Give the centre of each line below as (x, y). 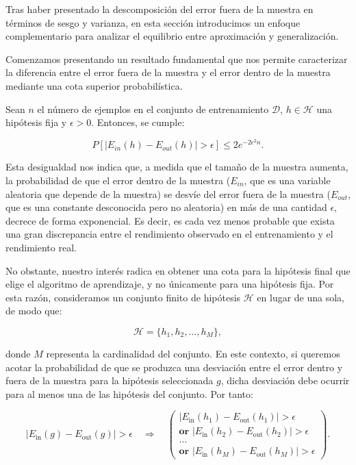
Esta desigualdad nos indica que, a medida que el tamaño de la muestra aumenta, (177, 167)
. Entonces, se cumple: (138, 122)
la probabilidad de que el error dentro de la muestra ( (118, 180)
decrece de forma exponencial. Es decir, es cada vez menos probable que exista (170, 220)
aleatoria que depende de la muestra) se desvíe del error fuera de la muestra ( (168, 193)
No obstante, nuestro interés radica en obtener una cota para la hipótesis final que (178, 270)
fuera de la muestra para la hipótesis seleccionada (110, 380)
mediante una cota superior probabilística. (94, 85)
